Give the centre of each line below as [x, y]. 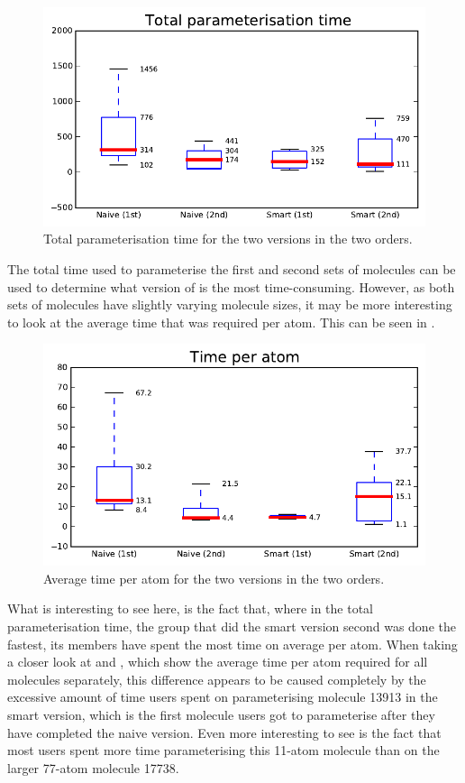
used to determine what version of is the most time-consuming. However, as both [231, 286]
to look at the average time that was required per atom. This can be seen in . [221, 322]
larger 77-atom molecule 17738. [93, 767]
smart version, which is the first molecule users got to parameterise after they [221, 714]
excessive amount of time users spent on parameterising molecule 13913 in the [223, 697]
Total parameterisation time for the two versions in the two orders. [228, 239]
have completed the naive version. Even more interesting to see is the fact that [224, 732]
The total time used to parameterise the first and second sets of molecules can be [232, 268]
